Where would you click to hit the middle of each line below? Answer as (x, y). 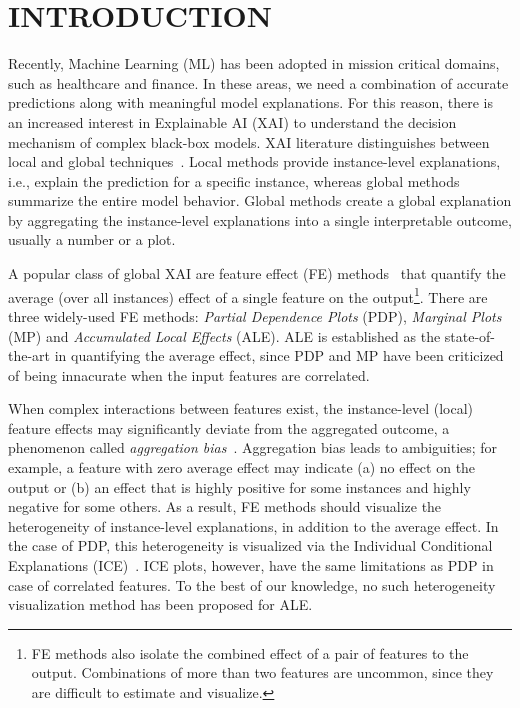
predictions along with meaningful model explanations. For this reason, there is (250, 102)
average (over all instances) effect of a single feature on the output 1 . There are (248, 295)
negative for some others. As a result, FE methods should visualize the (225, 506)
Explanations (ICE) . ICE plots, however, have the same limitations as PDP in (251, 565)
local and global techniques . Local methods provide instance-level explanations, (254, 161)
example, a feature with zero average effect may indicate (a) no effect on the (242, 467)
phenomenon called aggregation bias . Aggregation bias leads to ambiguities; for (253, 447)
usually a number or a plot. (92, 239)
